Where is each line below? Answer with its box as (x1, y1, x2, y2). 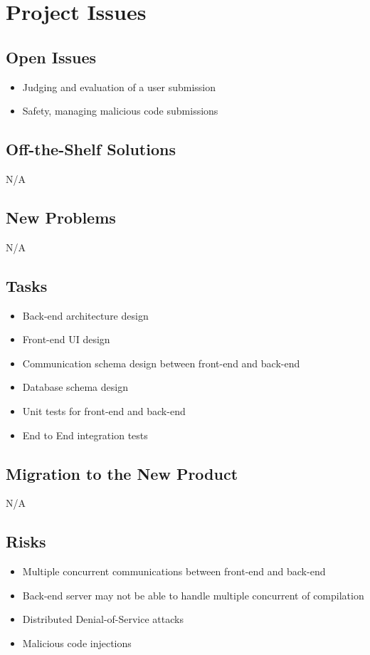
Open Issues (6, 46, 97, 68)
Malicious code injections (22, 635, 132, 650)
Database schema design (22, 379, 128, 394)
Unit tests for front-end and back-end (22, 403, 186, 418)
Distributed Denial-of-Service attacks (22, 612, 184, 627)
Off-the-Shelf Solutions (6, 138, 176, 160)
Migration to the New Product (6, 462, 238, 484)
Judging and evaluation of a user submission (22, 79, 216, 94)
